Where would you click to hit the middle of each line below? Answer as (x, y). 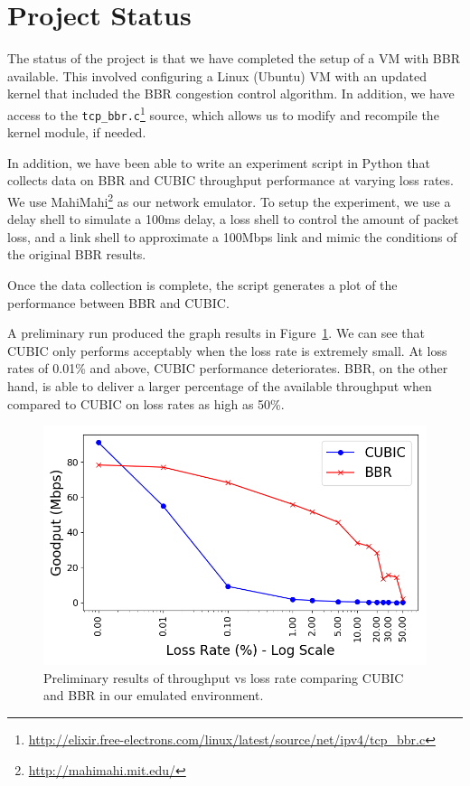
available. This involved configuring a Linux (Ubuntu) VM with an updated (217, 75)
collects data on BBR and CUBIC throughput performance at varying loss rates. (230, 180)
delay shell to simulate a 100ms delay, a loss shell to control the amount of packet (233, 219)
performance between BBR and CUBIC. (118, 302)
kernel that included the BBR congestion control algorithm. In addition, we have (231, 94)
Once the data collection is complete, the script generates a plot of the (202, 285)
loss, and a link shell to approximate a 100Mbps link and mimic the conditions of (232, 236)
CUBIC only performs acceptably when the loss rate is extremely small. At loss (227, 350)
